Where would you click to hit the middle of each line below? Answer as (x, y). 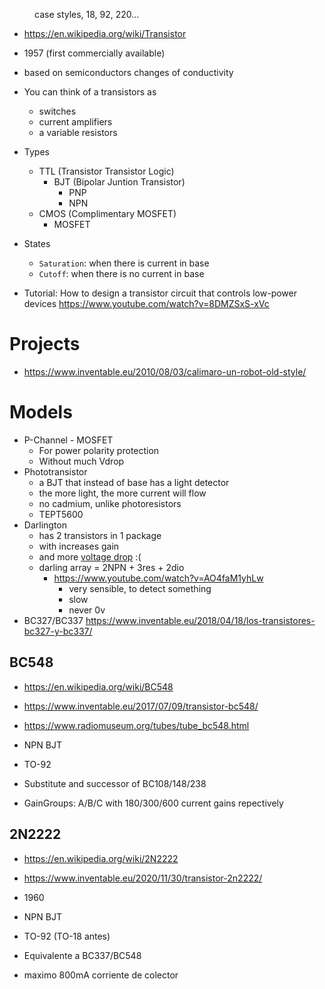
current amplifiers (75, 122)
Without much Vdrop (81, 461)
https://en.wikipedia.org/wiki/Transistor (105, 33)
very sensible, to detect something (140, 588)
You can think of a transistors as (90, 92)
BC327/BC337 (53, 620)
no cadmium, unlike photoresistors (110, 503)
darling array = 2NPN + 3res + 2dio (111, 567)
